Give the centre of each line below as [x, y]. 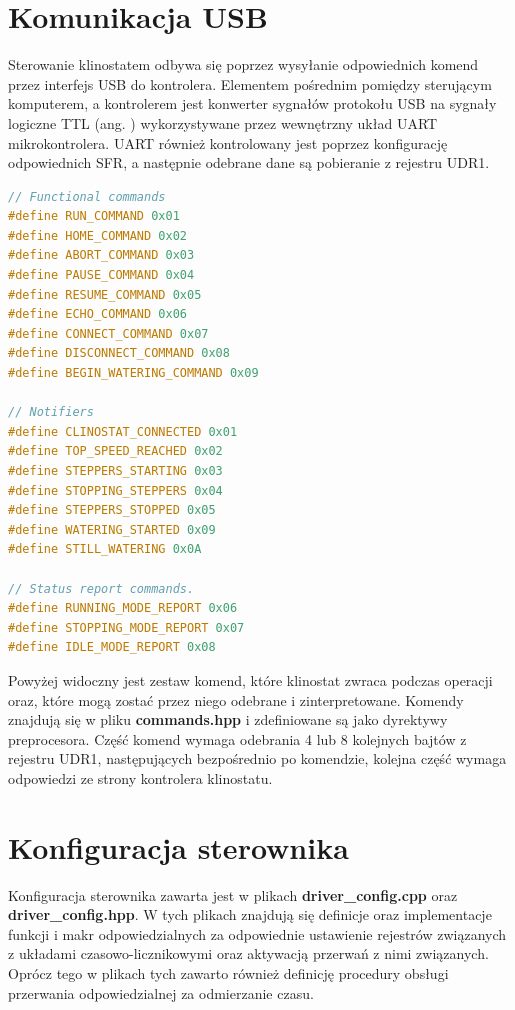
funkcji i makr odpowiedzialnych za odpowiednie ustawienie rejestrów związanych [257, 933]
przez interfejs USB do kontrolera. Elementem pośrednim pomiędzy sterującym [250, 83]
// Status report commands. [101, 588]
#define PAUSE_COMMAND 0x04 [101, 275]
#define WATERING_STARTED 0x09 [112, 529]
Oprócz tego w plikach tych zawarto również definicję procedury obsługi [228, 973]
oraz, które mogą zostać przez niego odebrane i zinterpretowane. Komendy [236, 699]
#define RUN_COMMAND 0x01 [94, 216]
